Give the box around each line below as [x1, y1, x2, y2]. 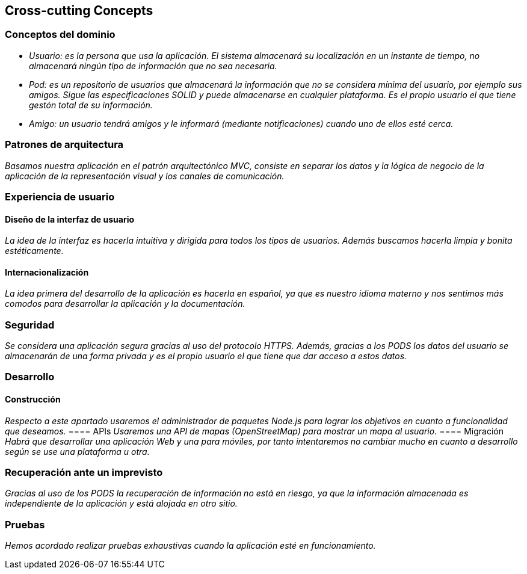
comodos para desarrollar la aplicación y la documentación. [5, 298, 245, 309]
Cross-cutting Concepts [5, 3, 153, 18]
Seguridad [5, 318, 55, 331]
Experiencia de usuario [5, 190, 115, 203]
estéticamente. [5, 245, 64, 256]
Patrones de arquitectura [5, 138, 124, 151]
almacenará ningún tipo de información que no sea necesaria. [29, 60, 277, 71]
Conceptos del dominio [5, 28, 116, 41]
